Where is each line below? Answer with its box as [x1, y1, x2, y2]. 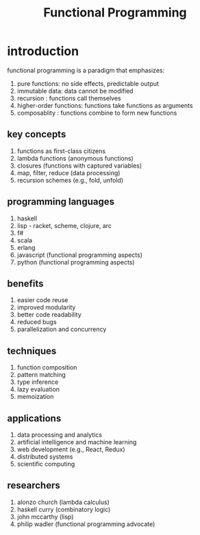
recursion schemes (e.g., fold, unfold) [16, 176, 124, 184]
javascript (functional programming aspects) [16, 251, 142, 259]
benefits [7, 277, 44, 289]
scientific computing [16, 460, 75, 468]
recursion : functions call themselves [16, 94, 121, 102]
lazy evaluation [16, 385, 60, 394]
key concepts [7, 128, 66, 140]
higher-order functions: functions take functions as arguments [16, 101, 193, 109]
